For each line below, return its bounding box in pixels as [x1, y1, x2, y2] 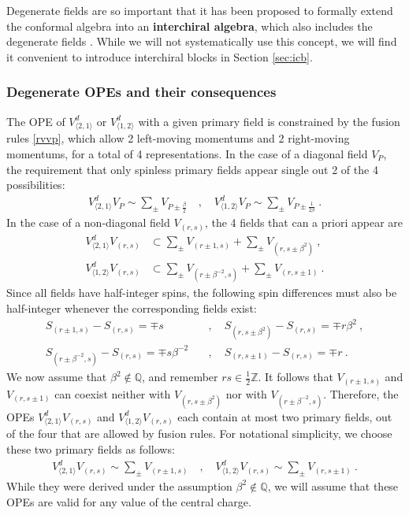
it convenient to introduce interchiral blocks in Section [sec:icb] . [6, 48, 313, 65]
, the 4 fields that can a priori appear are [204, 214, 403, 231]
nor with [225, 385, 267, 402]
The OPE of [6, 113, 65, 129]
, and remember [142, 369, 218, 384]
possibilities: [6, 176, 65, 193]
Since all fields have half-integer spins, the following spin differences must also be [6, 284, 397, 301]
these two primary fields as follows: [6, 441, 175, 458]
